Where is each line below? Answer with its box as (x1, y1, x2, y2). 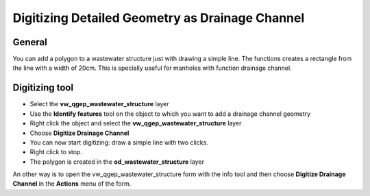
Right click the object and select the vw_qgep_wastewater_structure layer (29, 119, 242, 127)
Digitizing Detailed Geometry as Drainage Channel (12, 10, 305, 25)
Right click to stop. (29, 148, 82, 156)
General (12, 36, 48, 48)
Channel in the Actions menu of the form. (12, 180, 132, 188)
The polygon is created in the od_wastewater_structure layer (29, 158, 205, 166)
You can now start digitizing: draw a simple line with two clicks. (29, 138, 208, 147)
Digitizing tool (12, 82, 74, 94)
